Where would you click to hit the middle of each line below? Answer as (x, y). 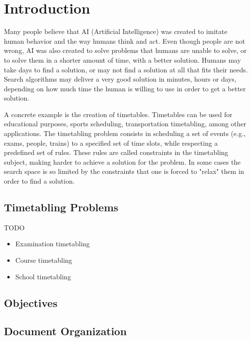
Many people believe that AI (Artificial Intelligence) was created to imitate (116, 31)
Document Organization (65, 331)
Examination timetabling (52, 244)
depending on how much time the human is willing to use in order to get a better (125, 88)
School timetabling (43, 276)
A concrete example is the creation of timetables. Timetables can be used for (118, 114)
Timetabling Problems (61, 207)
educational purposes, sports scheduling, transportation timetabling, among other (125, 124)
